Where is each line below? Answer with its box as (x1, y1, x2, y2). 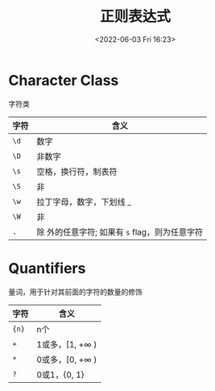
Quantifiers (8, 259, 86, 277)
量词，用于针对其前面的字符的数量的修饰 (8, 287, 143, 297)
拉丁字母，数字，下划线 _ (36, 196, 131, 207)
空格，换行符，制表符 (36, 166, 118, 177)
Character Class (8, 71, 119, 89)
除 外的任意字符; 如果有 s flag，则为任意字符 (36, 227, 204, 238)
